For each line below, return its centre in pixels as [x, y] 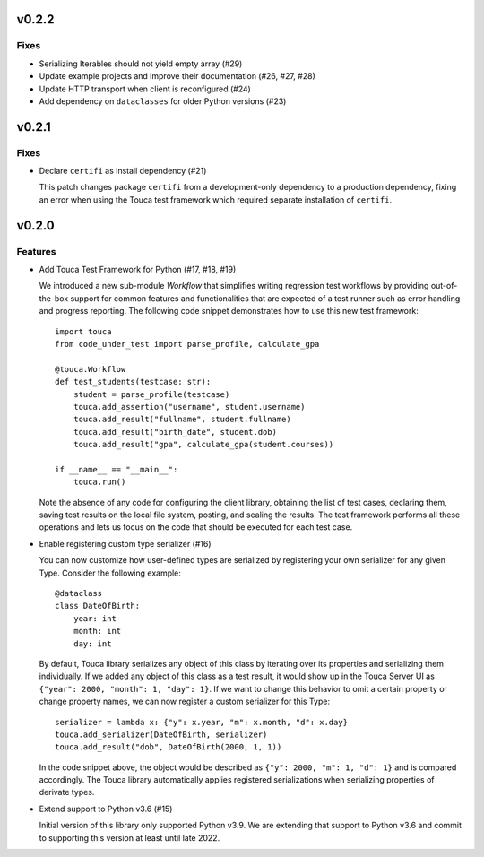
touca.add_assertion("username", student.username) [189, 407]
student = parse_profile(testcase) [151, 394]
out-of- [444, 286]
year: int [95, 618]
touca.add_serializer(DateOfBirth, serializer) [161, 734]
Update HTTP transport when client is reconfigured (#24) [145, 89]
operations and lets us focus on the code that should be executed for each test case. [196, 527]
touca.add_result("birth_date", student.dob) [175, 432]
